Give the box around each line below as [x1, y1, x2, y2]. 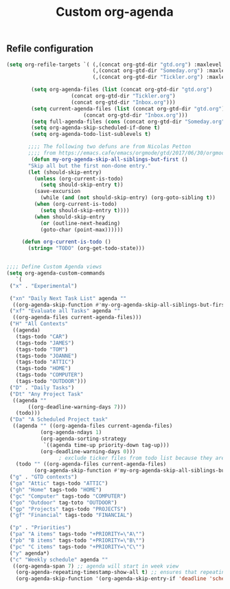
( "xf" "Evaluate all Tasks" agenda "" [9, 308, 121, 314]
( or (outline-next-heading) [40, 220, 121, 227]
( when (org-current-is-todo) [34, 200, 117, 208]
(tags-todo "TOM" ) [15, 346, 69, 353]
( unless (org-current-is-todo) [34, 175, 124, 182]
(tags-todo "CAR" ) [15, 333, 69, 340]
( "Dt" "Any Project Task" [9, 391, 84, 397]
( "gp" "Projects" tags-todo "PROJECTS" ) [9, 505, 127, 512]
